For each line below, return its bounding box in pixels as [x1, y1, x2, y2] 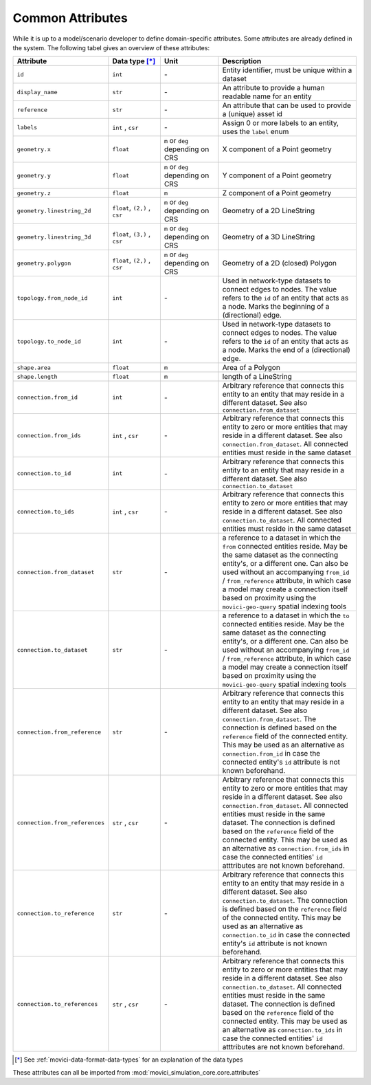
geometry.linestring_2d [16, 207, 91, 215]
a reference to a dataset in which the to [222, 611, 350, 620]
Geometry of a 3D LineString [222, 232, 315, 242]
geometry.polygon [16, 259, 71, 267]
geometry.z [16, 189, 52, 197]
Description [222, 56, 262, 66]
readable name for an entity [222, 91, 312, 101]
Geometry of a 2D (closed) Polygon [222, 259, 337, 268]
